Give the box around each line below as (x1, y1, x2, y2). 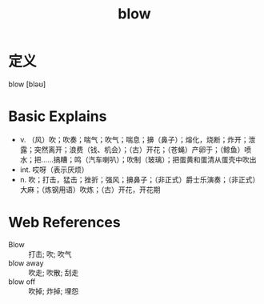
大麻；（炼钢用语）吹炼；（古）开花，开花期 (19, 185, 161, 194)
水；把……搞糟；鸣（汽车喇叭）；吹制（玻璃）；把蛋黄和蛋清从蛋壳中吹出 (19, 154, 257, 164)
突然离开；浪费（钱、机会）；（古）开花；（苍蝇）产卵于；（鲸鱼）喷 (34, 145, 252, 154)
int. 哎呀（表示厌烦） (19, 165, 90, 174)
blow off (8, 277, 36, 286)
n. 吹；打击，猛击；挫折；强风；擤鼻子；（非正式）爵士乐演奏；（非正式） (19, 174, 260, 184)
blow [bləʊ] (8, 79, 46, 89)
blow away (8, 258, 44, 268)
